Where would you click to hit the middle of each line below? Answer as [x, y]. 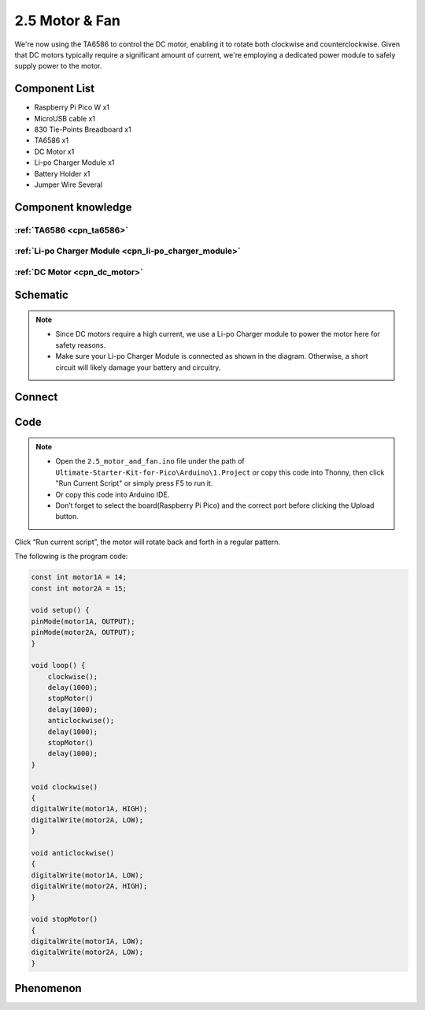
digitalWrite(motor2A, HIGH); [89, 886]
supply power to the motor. [58, 66]
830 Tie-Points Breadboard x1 [83, 129]
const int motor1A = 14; [79, 577]
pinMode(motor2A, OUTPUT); [83, 632]
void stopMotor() [65, 919]
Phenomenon [48, 988]
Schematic [41, 295]
